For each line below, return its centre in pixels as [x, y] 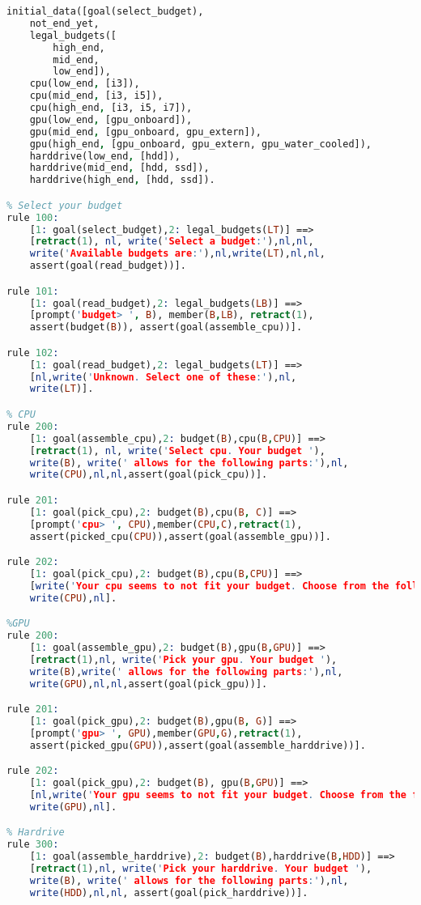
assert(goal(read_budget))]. [108, 266]
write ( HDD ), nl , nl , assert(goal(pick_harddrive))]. [169, 892]
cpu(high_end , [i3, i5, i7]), [111, 108]
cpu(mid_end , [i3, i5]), [96, 96]
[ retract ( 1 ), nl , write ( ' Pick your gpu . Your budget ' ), [183, 659]
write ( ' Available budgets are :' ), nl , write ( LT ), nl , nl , [177, 254]
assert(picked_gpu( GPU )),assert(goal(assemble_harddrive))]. [198, 745]
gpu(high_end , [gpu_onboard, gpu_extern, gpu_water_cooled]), [201, 144]
